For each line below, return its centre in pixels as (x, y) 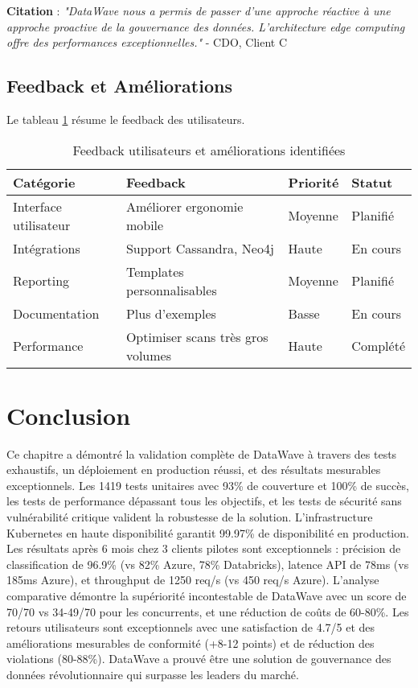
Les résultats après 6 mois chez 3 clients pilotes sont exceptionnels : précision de (204, 548)
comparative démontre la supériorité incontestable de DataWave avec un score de (207, 596)
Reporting (41, 281)
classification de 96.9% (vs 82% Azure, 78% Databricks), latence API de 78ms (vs (208, 564)
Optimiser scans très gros (197, 336)
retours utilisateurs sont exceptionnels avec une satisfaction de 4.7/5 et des (191, 627)
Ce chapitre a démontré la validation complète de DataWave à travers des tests (202, 453)
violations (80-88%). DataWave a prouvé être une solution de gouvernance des (199, 659)
